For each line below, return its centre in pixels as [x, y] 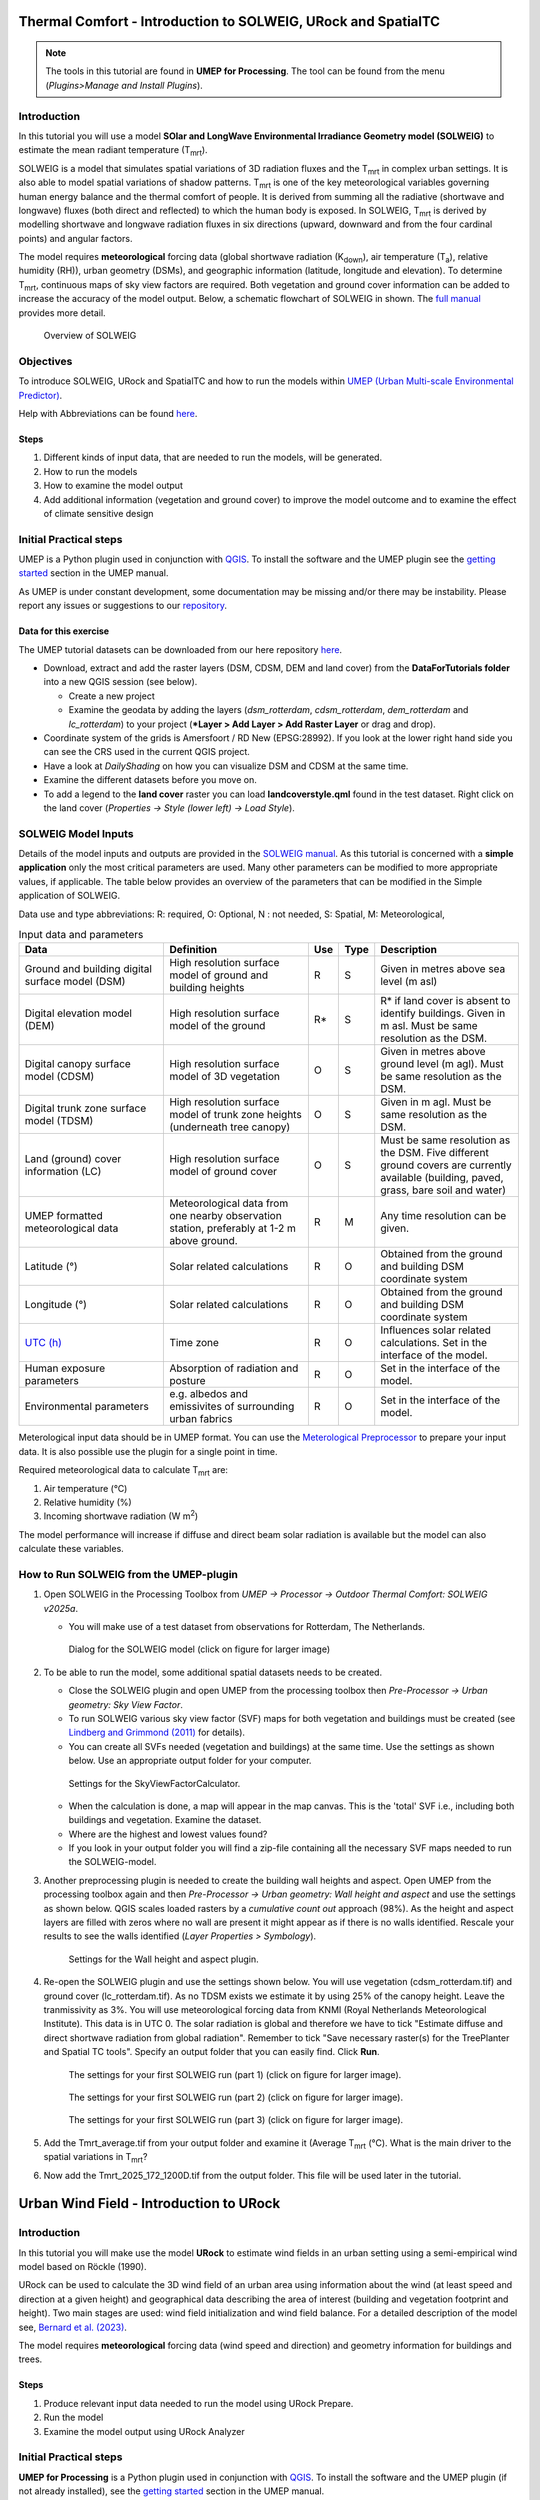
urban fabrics [201, 1419]
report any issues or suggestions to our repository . [123, 606]
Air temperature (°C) [85, 1488]
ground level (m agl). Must [442, 1064]
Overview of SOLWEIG [90, 336]
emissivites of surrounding [232, 1407]
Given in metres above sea [443, 969]
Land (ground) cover [73, 1159]
